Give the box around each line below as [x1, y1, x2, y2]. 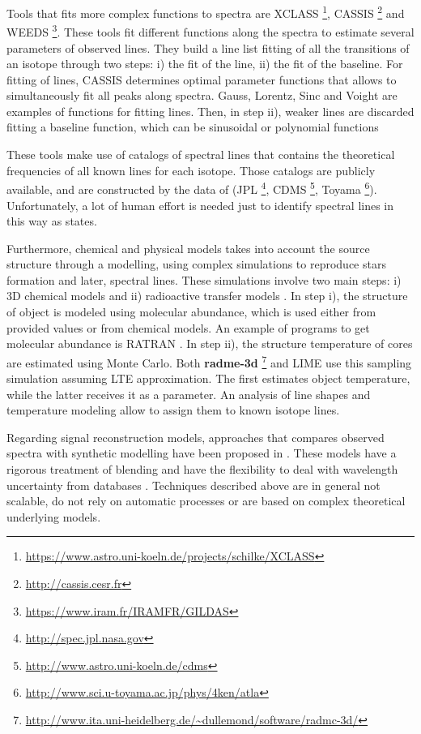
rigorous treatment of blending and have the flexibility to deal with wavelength [6, 461, 398, 478]
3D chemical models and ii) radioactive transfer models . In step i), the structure [6, 287, 408, 304]
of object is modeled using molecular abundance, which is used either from [6, 303, 376, 320]
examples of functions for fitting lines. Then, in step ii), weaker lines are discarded [6, 102, 415, 119]
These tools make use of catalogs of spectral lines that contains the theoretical [6, 146, 395, 163]
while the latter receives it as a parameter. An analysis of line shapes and [6, 385, 371, 402]
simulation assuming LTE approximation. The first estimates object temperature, [6, 370, 410, 387]
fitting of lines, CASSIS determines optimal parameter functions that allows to [6, 71, 397, 88]
